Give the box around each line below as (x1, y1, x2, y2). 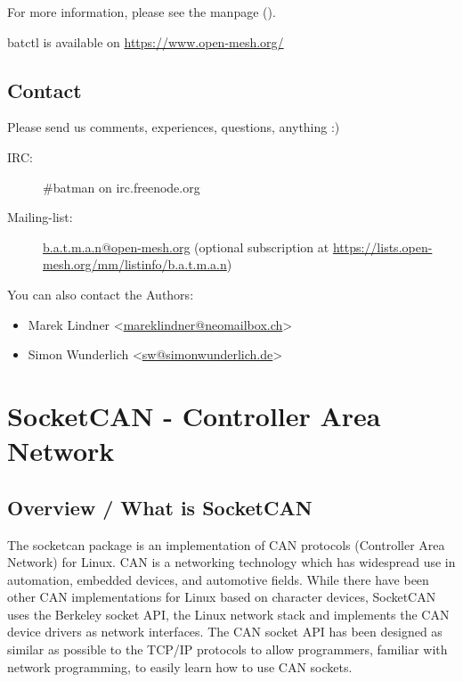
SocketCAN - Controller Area (7, 397, 381, 433)
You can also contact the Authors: (7, 284, 194, 303)
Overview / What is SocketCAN (7, 493, 313, 521)
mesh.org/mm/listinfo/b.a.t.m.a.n (43, 255, 227, 274)
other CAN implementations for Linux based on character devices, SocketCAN (7, 588, 436, 606)
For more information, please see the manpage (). (7, 3, 276, 21)
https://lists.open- (332, 237, 433, 256)
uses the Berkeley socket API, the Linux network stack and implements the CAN (7, 604, 450, 623)
